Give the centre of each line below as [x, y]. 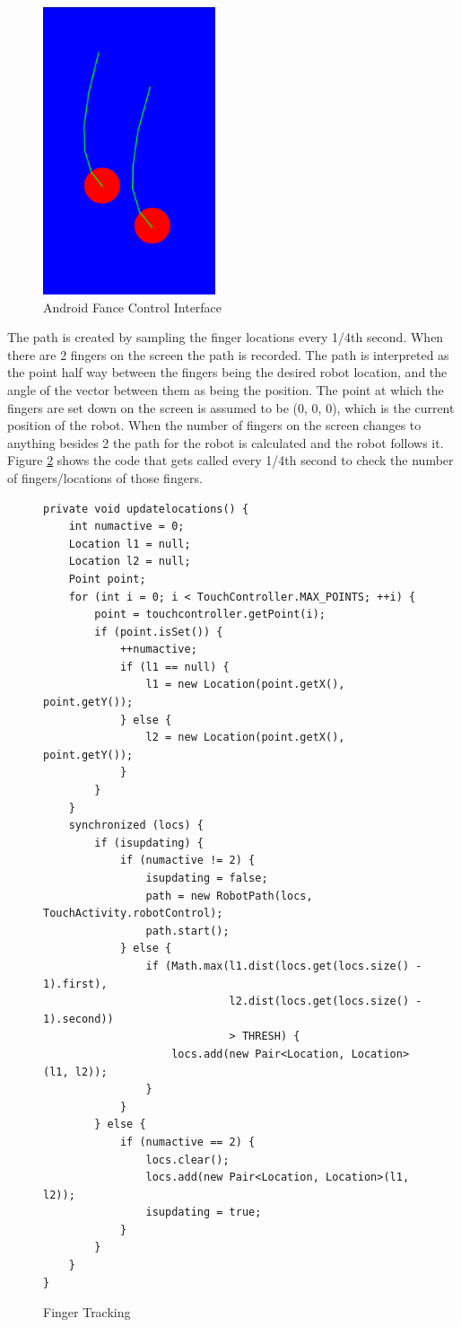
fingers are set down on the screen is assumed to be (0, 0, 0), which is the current [231, 407]
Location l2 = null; [130, 562]
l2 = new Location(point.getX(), [245, 738]
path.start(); [187, 931]
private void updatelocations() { [146, 509]
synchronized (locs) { [136, 826]
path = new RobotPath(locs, [229, 896]
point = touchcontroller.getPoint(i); [210, 615]
